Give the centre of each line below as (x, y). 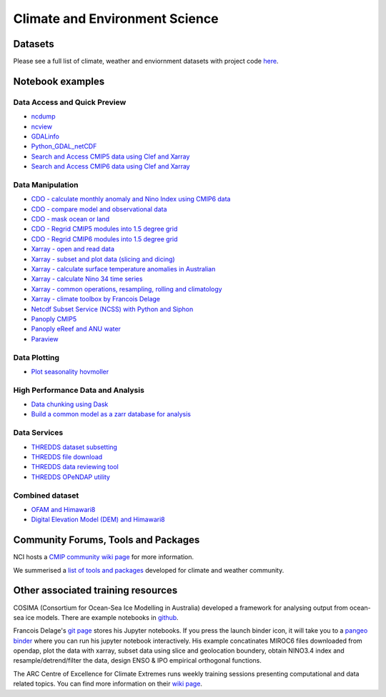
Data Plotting (36, 357)
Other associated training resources (95, 590)
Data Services (38, 433)
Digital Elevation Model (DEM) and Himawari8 (98, 520)
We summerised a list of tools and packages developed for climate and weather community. (149, 570)
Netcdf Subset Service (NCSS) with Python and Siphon (112, 309)
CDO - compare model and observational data (99, 209)
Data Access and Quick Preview (70, 102)
